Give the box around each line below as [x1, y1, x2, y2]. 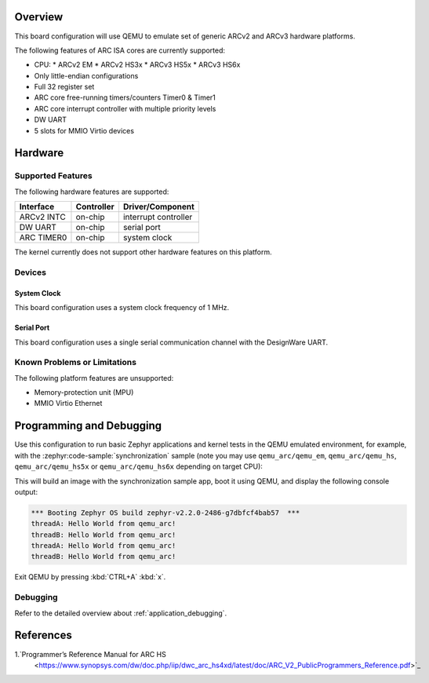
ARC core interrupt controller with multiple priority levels [34, 104, 216, 113]
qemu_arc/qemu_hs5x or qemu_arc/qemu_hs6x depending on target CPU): [14, 462, 263, 471]
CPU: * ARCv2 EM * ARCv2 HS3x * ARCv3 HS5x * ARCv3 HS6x [34, 60, 241, 70]
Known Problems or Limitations [14, 357, 137, 368]
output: [14, 487, 38, 496]
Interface [19, 201, 55, 212]
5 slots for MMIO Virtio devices [34, 126, 135, 135]
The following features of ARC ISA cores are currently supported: [14, 46, 226, 55]
